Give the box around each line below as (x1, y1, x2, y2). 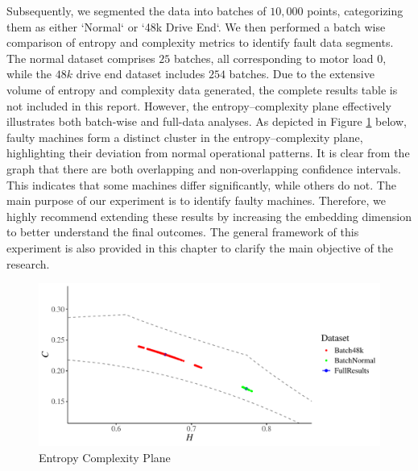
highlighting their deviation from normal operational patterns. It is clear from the (6, 144, 410, 161)
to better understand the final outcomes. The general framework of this (6, 223, 359, 240)
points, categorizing (307, 2, 404, 19)
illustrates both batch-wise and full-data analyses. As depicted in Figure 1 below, (6, 113, 407, 130)
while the (6, 65, 52, 82)
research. (6, 255, 50, 272)
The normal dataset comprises (6, 49, 155, 66)
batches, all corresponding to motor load (173, 49, 374, 66)
